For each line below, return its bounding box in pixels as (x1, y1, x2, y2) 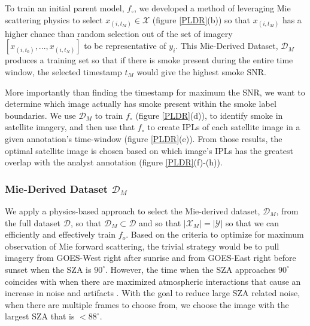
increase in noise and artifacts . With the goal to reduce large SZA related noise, (5, 287, 300, 299)
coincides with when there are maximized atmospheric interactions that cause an (5, 275, 301, 287)
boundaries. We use (5, 109, 76, 121)
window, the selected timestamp (5, 65, 122, 78)
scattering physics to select (5, 13, 103, 26)
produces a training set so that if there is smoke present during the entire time (5, 54, 293, 66)
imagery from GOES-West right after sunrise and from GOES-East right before (5, 251, 296, 264)
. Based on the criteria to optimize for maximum (126, 228, 304, 241)
